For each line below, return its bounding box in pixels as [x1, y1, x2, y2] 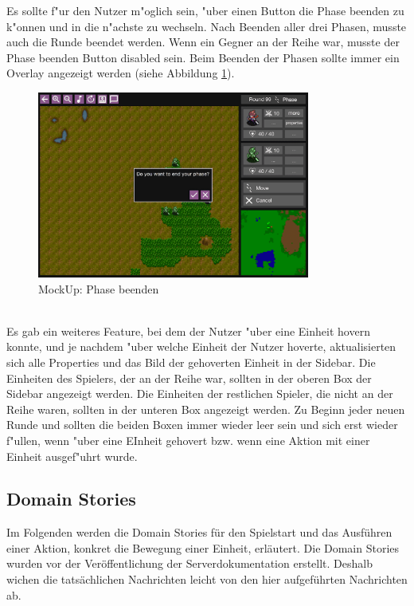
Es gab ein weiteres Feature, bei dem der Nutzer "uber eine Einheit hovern [6, 322, 370, 339]
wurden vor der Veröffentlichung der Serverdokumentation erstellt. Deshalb [6, 555, 373, 572]
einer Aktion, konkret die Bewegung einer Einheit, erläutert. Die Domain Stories [6, 539, 400, 556]
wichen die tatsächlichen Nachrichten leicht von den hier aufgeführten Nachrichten [6, 571, 408, 588]
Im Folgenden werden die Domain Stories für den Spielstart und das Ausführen [6, 524, 393, 541]
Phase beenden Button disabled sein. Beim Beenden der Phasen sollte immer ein [6, 49, 400, 65]
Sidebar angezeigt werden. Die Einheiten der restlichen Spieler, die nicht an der [6, 385, 393, 402]
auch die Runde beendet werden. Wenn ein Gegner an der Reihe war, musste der [6, 33, 400, 50]
